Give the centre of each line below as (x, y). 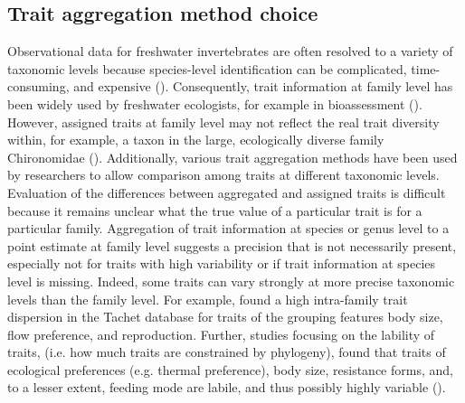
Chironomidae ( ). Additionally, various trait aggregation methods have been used (232, 157)
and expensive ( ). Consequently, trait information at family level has (263, 86)
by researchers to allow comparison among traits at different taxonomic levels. (223, 175)
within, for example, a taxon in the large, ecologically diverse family (196, 140)
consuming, (38, 86)
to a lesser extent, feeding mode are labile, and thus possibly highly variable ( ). (227, 387)
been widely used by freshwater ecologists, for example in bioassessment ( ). (215, 103)
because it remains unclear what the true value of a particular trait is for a (215, 210)
